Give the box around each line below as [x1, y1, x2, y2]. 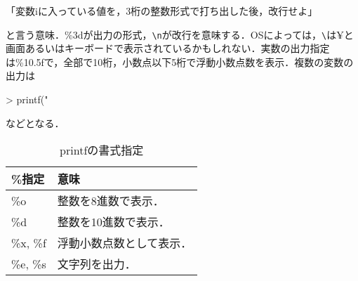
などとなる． [6, 115, 65, 130]
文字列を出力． [57, 256, 136, 273]
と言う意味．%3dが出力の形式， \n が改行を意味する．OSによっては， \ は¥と [6, 27, 354, 41]
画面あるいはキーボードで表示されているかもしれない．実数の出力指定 [6, 41, 330, 55]
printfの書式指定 [60, 142, 144, 159]
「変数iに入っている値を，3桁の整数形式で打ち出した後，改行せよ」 [6, 4, 318, 18]
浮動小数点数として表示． [57, 235, 192, 251]
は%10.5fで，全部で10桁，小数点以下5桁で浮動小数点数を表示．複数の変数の [6, 54, 354, 69]
